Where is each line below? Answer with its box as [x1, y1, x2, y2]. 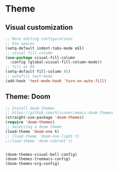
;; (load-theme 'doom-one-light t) [5, 134, 80, 139]
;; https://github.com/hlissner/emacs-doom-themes [5, 110, 113, 116]
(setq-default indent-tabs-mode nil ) [5, 46, 84, 51]
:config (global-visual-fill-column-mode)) [10, 60, 102, 65]
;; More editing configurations [5, 36, 73, 41]
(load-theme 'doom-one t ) [5, 129, 59, 134]
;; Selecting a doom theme [5, 124, 62, 130]
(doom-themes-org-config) [5, 161, 59, 166]
